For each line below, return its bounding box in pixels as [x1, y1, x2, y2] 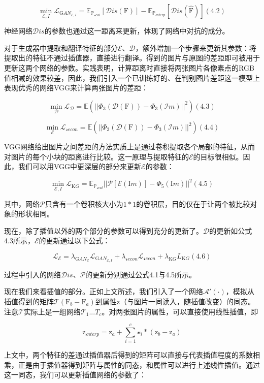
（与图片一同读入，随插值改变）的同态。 [119, 296, 255, 306]
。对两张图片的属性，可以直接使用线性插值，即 [102, 306, 258, 316]
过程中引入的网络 [4, 269, 61, 279]
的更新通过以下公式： [39, 235, 110, 246]
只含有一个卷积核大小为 [45, 198, 123, 209]
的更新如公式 [209, 225, 252, 236]
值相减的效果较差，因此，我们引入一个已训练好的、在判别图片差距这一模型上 [4, 72, 260, 83]
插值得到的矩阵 [4, 296, 54, 306]
